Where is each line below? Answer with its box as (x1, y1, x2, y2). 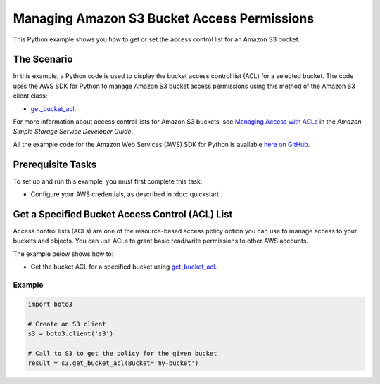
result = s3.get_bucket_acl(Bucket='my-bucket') (27, 359, 199, 367)
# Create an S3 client (27, 320, 106, 328)
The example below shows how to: (13, 250, 114, 258)
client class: (13, 91, 48, 100)
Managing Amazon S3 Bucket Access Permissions (13, 11, 315, 26)
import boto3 (27, 300, 73, 308)
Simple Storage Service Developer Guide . (13, 127, 134, 136)
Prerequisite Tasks (13, 158, 97, 170)
